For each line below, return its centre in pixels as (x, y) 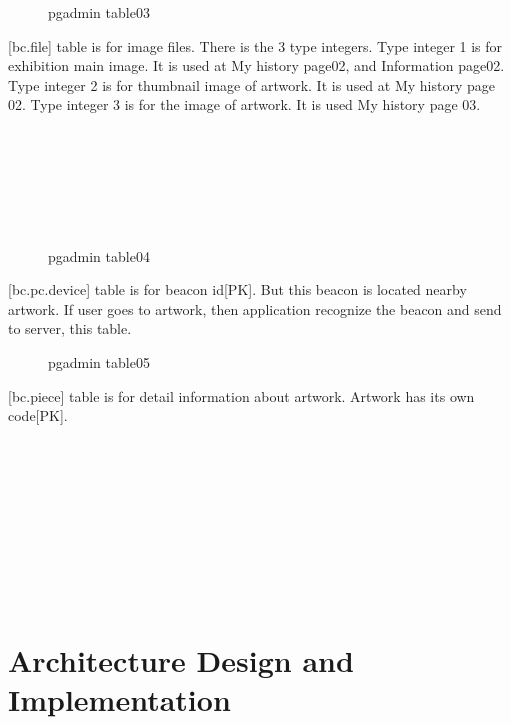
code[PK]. (38, 415)
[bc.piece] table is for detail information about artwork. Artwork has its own (241, 395)
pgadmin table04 (99, 255)
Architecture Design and (181, 660)
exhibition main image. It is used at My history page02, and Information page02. (256, 65)
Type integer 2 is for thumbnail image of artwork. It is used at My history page (251, 84)
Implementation (119, 699)
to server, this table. (70, 328)
